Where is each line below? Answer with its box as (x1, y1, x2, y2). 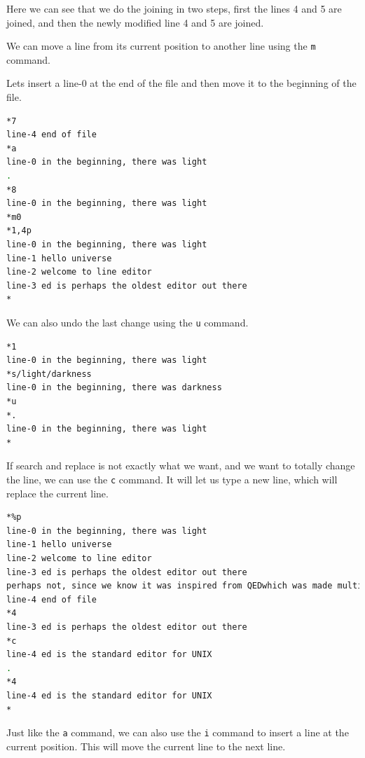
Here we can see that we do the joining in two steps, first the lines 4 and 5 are (6, 1, 342, 15)
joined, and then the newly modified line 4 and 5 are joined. (6, 15, 264, 29)
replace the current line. (6, 485, 109, 500)
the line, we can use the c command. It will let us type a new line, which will (6, 471, 338, 486)
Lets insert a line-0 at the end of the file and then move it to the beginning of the (6, 76, 357, 90)
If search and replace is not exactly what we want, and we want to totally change (6, 458, 355, 473)
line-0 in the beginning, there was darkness (6, 383, 222, 393)
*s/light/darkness (6, 368, 92, 379)
